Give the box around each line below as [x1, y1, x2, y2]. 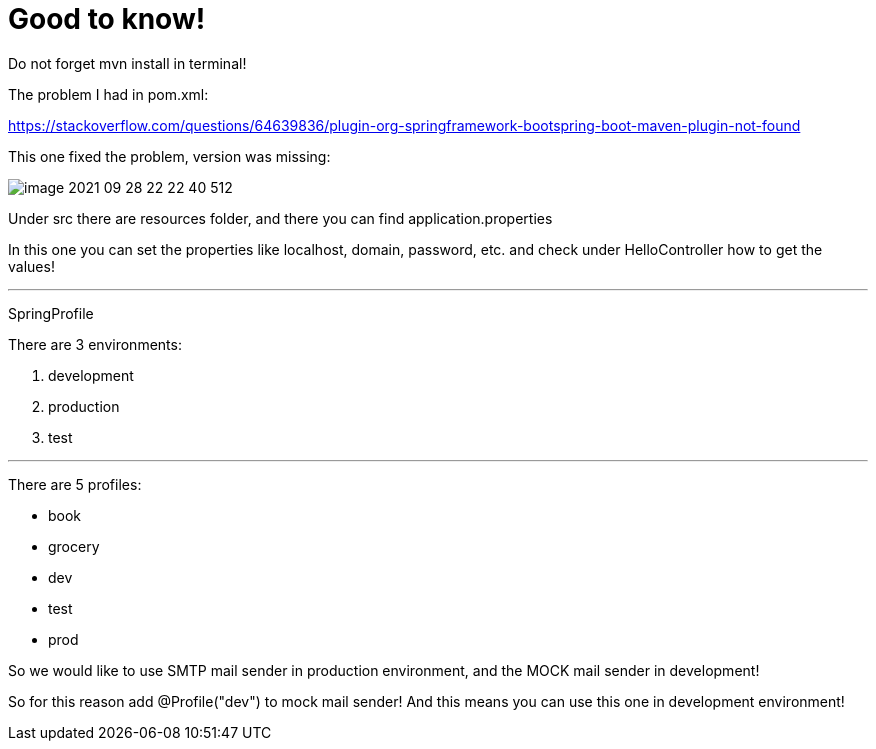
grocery [48, 537, 100, 555]
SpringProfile [8, 304, 94, 322]
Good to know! [8, 2, 206, 36]
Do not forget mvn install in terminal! [8, 54, 247, 72]
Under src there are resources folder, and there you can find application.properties [8, 209, 553, 227]
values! [8, 257, 55, 275]
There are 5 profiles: [8, 475, 142, 493]
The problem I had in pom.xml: [8, 85, 209, 103]
